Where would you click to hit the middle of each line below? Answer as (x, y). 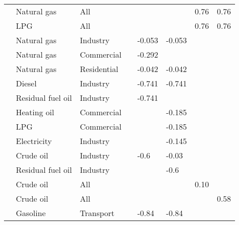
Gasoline (31, 213)
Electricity (34, 141)
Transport (97, 213)
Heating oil (35, 112)
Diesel (26, 83)
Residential (99, 69)
